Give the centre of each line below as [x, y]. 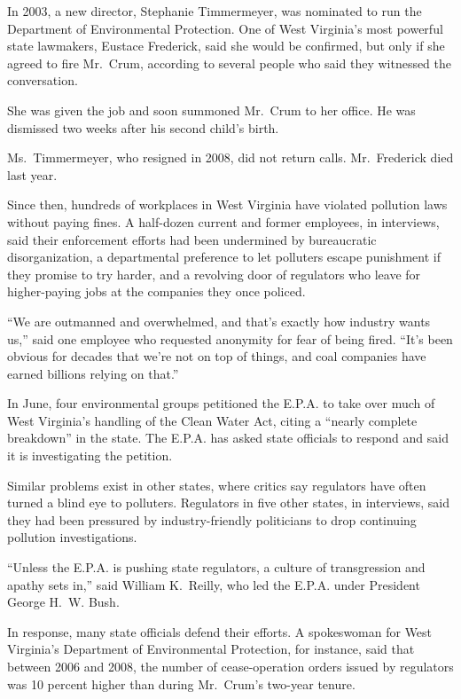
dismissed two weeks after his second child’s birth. [143, 127]
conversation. [43, 80]
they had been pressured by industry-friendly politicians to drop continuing [212, 519]
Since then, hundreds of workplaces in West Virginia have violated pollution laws [227, 204]
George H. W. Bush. [63, 602]
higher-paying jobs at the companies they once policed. [156, 291]
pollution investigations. [72, 537]
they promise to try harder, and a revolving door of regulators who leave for [214, 274]
